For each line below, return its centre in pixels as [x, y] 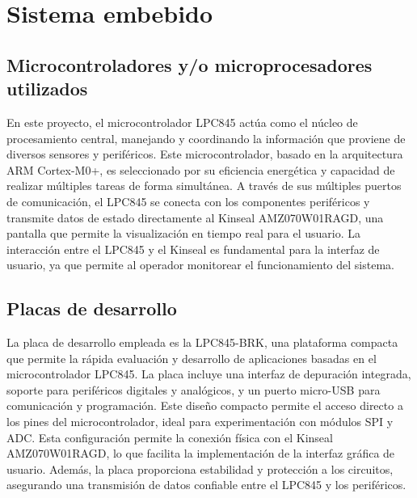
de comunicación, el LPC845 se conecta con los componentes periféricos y [188, 201]
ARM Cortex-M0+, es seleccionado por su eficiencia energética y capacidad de [201, 169]
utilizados [47, 89]
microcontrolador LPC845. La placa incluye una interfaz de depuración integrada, [209, 374]
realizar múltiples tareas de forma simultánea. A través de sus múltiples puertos [204, 186]
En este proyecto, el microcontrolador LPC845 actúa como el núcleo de [182, 122]
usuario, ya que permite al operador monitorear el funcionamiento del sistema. [200, 265]
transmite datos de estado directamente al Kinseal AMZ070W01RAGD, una [195, 217]
